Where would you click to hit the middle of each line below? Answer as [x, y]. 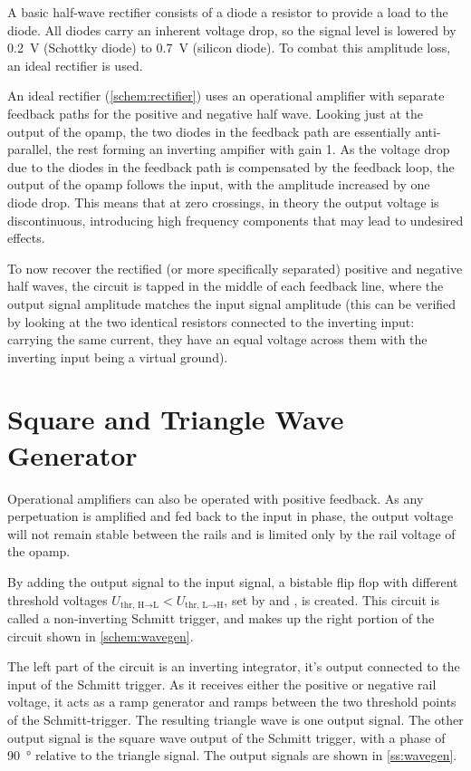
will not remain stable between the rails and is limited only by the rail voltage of [231, 533]
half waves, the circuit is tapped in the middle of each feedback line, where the [226, 286]
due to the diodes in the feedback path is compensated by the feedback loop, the [231, 166]
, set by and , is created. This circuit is [332, 599]
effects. [26, 238]
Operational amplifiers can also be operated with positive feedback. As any [216, 498]
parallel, [30, 149]
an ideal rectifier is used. [75, 65]
